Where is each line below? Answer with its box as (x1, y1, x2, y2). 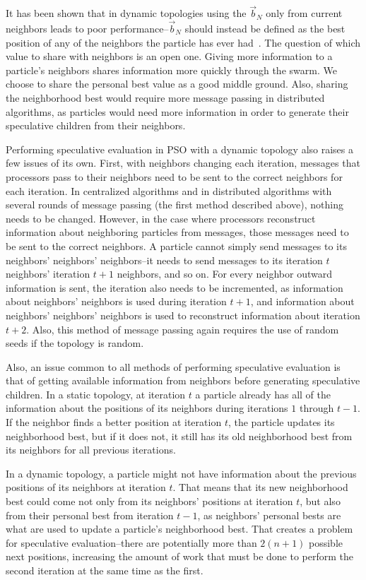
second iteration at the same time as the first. (6, 563, 203, 577)
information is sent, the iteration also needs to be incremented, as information (6, 280, 343, 295)
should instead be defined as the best (184, 21, 346, 36)
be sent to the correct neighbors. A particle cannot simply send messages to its (6, 238, 347, 253)
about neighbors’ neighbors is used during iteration (6, 294, 227, 309)
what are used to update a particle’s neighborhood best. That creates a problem (6, 521, 353, 536)
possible (309, 535, 343, 550)
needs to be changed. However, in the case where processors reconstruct (6, 211, 316, 225)
